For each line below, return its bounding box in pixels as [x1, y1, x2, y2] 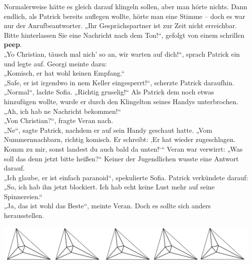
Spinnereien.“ [4, 191, 43, 201]
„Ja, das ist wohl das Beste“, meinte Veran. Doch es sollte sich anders [4, 201, 211, 211]
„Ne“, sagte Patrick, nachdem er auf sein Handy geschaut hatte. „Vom [4, 125, 212, 135]
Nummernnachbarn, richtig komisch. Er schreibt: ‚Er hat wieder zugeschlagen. [4, 134, 236, 144]
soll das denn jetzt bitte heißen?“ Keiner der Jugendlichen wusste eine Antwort [4, 153, 239, 163]
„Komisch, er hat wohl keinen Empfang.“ [4, 68, 125, 78]
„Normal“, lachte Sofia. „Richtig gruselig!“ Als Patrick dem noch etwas [4, 87, 214, 97]
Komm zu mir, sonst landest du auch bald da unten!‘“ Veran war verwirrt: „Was [4, 143, 243, 154]
